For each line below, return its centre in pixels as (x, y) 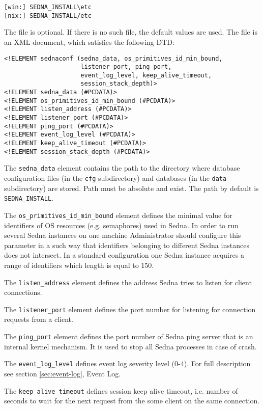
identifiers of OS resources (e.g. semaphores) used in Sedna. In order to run (121, 225)
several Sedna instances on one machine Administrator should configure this (123, 235)
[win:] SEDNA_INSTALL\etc (48, 7)
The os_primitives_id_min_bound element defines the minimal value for (118, 215)
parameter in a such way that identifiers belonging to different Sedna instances (127, 245)
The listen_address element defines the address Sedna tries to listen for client (128, 282)
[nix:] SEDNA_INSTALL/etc (48, 16)
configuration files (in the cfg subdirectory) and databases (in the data (115, 178)
